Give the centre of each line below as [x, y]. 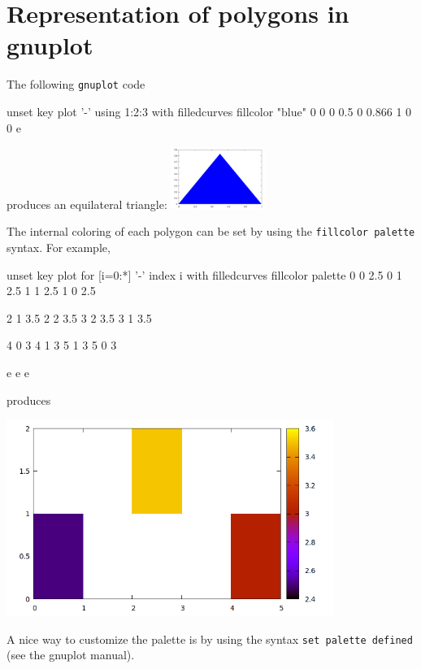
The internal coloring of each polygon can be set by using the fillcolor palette [211, 231]
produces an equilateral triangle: [87, 204]
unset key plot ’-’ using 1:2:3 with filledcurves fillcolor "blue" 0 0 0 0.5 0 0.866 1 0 [209, 111]
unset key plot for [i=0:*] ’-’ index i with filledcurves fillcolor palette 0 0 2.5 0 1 [204, 274]
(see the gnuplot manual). [71, 655]
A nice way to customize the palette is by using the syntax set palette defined [210, 639]
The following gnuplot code [76, 84]
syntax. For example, [59, 247]
